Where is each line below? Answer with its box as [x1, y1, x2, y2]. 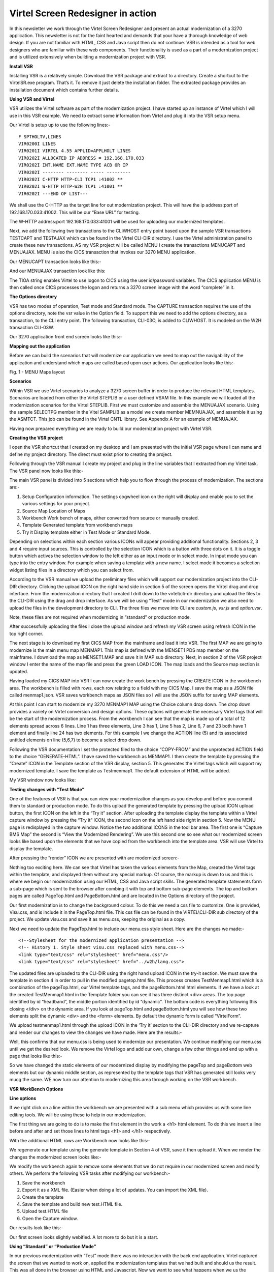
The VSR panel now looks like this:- [9, 468, 84, 474]
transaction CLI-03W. [9, 325, 54, 330]
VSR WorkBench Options [9, 1086, 63, 1092]
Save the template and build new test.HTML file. [22, 1201, 123, 1207]
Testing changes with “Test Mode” [9, 786, 85, 792]
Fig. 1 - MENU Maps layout [9, 369, 65, 375]
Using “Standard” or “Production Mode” [9, 1243, 96, 1249]
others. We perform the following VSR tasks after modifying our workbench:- [9, 1170, 170, 1176]
